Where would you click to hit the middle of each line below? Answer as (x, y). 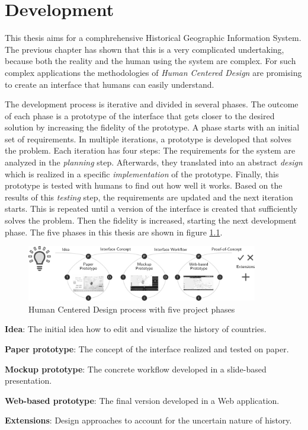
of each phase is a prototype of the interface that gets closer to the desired (140, 115)
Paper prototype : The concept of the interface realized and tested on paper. (147, 349)
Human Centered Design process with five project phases (132, 309)
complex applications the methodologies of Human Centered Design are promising (153, 72)
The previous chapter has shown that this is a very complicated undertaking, (145, 49)
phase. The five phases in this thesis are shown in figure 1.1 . (114, 232)
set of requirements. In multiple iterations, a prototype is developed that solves (148, 138)
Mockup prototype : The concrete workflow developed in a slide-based (136, 369)
